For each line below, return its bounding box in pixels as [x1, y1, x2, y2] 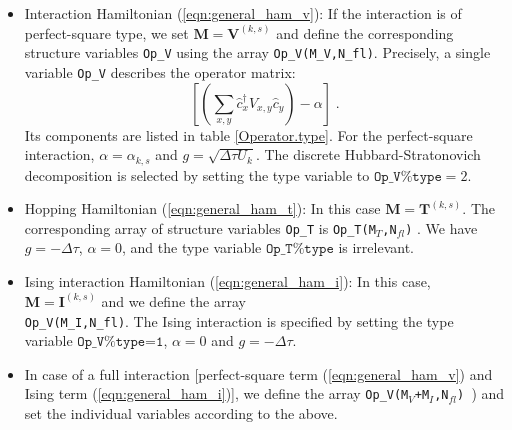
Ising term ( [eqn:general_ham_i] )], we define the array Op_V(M [24, 383, 409, 404]
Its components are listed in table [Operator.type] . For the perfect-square [24, 124, 473, 145]
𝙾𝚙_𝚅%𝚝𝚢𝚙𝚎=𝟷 [77, 335, 164, 350]
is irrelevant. [338, 237, 415, 258]
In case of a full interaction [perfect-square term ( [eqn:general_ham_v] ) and [24, 363, 493, 384]
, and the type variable [122, 237, 262, 258]
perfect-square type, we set [24, 22, 189, 43]
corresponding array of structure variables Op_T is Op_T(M [24, 217, 376, 238]
